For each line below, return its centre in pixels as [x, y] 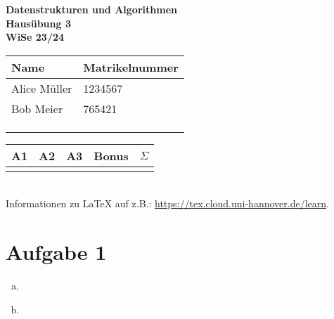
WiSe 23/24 [35, 37]
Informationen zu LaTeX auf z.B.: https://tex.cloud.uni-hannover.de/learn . [167, 203]
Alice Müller [42, 88]
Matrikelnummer [131, 67]
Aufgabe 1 [56, 252]
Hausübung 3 [38, 23]
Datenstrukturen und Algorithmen [91, 9]
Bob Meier [37, 108]
